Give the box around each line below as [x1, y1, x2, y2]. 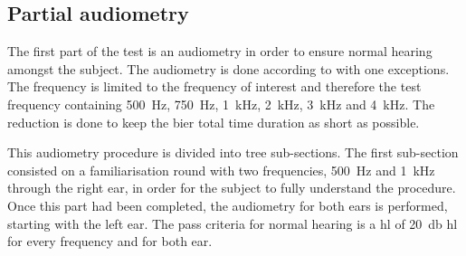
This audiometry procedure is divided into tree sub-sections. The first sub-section [7, 143, 459, 162]
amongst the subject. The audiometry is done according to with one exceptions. [7, 59, 450, 78]
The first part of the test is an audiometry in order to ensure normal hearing [7, 42, 433, 61]
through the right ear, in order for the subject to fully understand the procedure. [7, 178, 456, 197]
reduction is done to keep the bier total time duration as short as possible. [7, 112, 420, 131]
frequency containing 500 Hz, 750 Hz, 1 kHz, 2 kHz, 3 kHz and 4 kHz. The [7, 94, 435, 113]
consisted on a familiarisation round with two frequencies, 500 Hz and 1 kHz [7, 160, 435, 179]
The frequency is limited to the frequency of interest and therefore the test [7, 77, 422, 96]
